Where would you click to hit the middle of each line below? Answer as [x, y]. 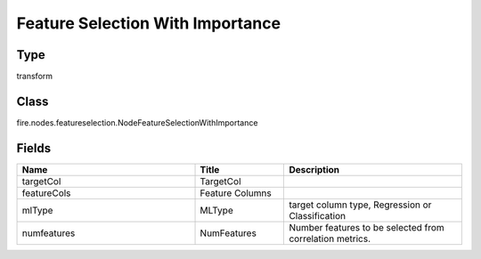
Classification [318, 215]
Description [314, 169]
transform [35, 77]
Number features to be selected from [367, 227]
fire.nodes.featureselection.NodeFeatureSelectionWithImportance [137, 122]
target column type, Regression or [360, 205]
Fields [34, 148]
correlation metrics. [330, 239]
